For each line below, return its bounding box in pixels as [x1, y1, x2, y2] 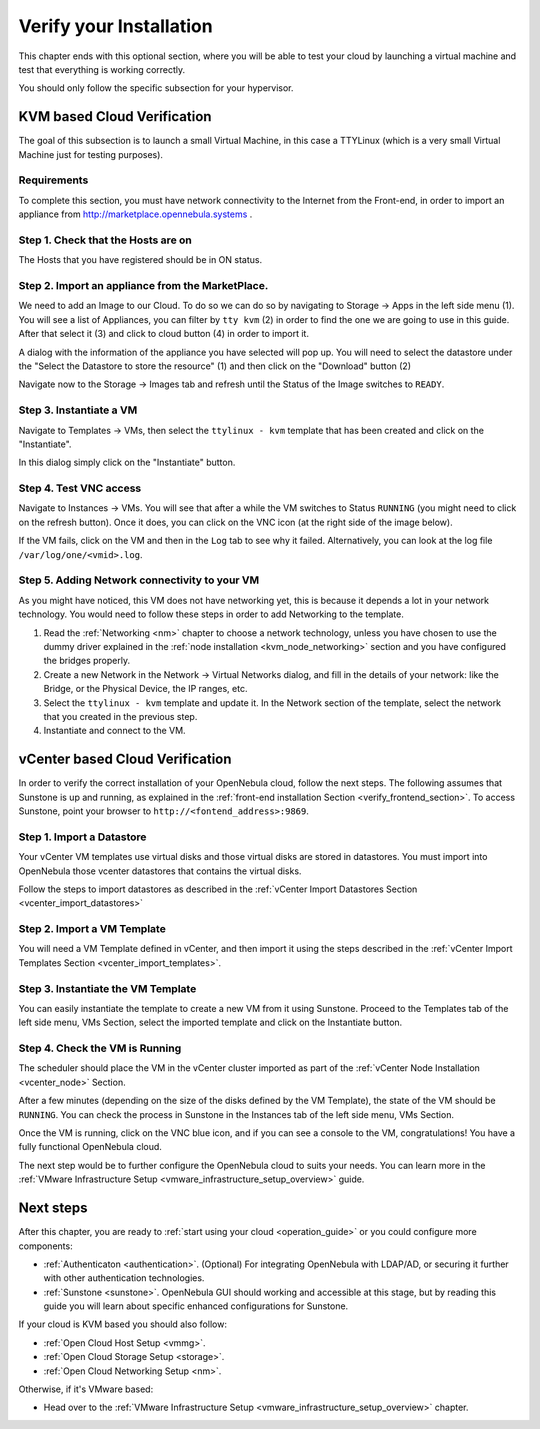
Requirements [18, 173, 89, 187]
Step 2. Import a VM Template [18, 922, 167, 936]
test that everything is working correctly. [18, 63, 186, 75]
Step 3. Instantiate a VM [18, 403, 138, 417]
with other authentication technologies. [43, 1272, 205, 1284]
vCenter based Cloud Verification [18, 751, 232, 768]
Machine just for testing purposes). [18, 148, 164, 160]
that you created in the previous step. [43, 710, 198, 722]
